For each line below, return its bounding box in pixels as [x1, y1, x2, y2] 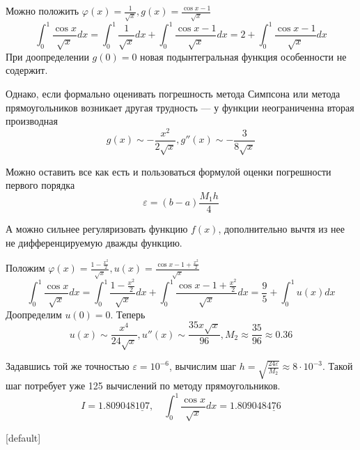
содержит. [6, 63, 48, 77]
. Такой [322, 359, 353, 373]
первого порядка [6, 178, 75, 192]
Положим [6, 261, 45, 275]
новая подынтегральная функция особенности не [140, 49, 347, 63]
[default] [6, 430, 41, 444]
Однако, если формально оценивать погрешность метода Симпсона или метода [6, 86, 341, 100]
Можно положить [6, 3, 79, 17]
